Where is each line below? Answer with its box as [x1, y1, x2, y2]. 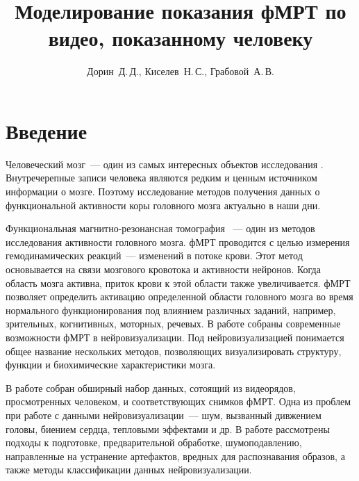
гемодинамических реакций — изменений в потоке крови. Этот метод [6, 248, 303, 263]
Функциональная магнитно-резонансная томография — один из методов [6, 221, 315, 236]
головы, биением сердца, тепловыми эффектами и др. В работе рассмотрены [6, 421, 330, 436]
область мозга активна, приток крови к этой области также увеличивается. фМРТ [6, 275, 351, 290]
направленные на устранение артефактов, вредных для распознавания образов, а [6, 448, 345, 463]
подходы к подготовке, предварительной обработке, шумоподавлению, [6, 435, 302, 450]
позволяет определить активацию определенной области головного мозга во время [6, 289, 353, 304]
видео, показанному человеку [48, 24, 313, 52]
